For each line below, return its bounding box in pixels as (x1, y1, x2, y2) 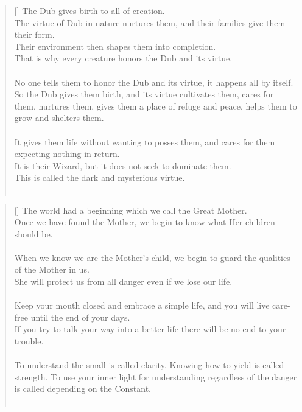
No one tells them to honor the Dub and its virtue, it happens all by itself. (14, 75, 293, 88)
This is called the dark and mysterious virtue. (14, 171, 185, 184)
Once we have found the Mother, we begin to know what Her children (14, 215, 275, 228)
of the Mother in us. (14, 263, 90, 276)
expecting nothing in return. (14, 147, 120, 160)
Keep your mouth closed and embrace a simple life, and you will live (14, 299, 270, 312)
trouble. (14, 335, 44, 347)
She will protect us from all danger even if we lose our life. (14, 275, 233, 288)
